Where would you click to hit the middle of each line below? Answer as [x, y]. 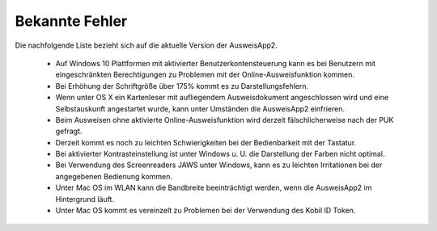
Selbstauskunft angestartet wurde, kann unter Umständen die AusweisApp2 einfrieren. [200, 108]
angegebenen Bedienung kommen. [114, 176]
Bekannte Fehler [71, 21]
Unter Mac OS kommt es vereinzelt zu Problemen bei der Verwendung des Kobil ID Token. [206, 211]
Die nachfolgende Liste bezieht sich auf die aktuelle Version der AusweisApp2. [146, 45]
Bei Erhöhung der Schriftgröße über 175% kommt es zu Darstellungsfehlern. [182, 86]
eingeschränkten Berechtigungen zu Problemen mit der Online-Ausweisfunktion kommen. [205, 75]
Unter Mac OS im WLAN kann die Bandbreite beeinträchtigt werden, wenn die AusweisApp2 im [214, 188]
